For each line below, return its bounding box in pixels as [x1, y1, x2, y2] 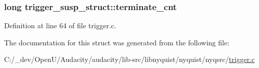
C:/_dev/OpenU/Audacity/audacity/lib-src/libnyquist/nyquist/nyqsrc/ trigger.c [4, 54, 255, 64]
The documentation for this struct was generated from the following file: [4, 37, 229, 47]
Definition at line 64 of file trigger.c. [4, 20, 117, 31]
